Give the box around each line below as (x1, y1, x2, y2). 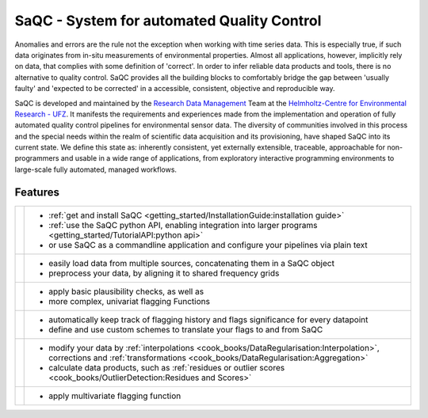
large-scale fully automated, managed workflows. (14, 165, 178, 174)
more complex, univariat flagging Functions (48, 295, 210, 306)
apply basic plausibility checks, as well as (48, 286, 204, 297)
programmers (14, 154, 59, 163)
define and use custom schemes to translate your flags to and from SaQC (48, 324, 323, 335)
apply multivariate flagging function (48, 390, 182, 401)
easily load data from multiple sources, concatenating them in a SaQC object (48, 257, 334, 268)
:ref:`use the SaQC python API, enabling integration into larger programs (48, 219, 318, 230)
